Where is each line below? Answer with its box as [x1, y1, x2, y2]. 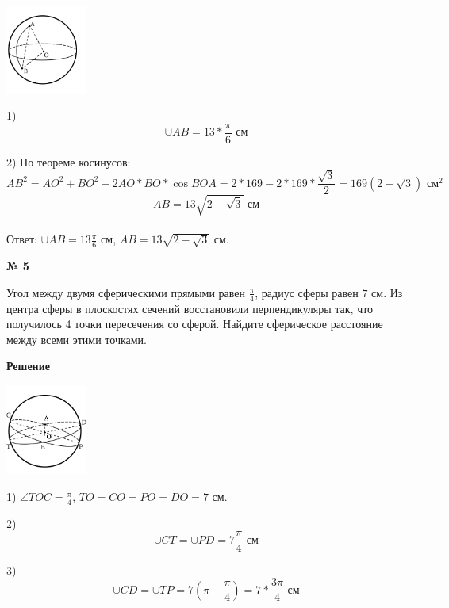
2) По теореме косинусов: [6, 153, 131, 170]
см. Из [371, 284, 403, 300]
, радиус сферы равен [255, 284, 359, 300]
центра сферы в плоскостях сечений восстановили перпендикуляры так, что [6, 300, 374, 316]
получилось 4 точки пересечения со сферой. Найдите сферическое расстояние [6, 315, 383, 332]
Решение [6, 358, 50, 374]
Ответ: [6, 231, 37, 247]
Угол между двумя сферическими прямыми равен [6, 284, 246, 300]
